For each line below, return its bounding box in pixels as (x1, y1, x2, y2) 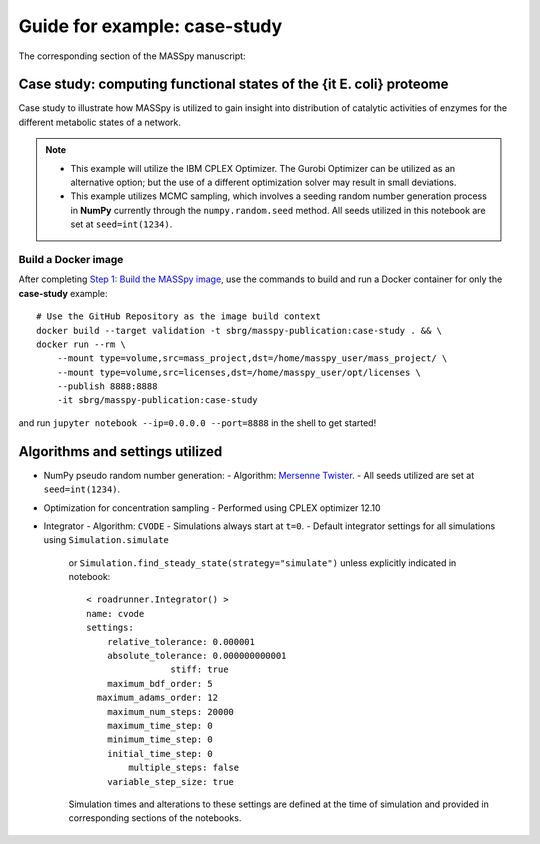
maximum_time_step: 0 (106, 720, 214, 731)
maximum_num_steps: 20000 (106, 706, 235, 717)
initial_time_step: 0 (106, 748, 214, 759)
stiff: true (170, 664, 229, 675)
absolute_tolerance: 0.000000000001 (106, 650, 287, 662)
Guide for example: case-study (18, 15, 283, 37)
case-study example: (18, 287, 109, 299)
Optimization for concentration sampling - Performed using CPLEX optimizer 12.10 (43, 501, 381, 514)
